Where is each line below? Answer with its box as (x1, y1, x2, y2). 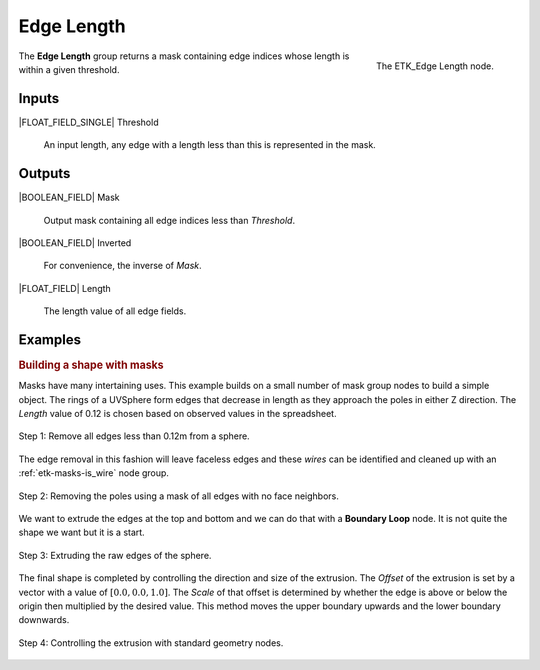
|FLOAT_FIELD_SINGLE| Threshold (18, 116, 159, 128)
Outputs (18, 165, 71, 182)
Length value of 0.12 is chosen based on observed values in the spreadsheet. (18, 408, 337, 420)
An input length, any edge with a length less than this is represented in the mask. (43, 139, 377, 151)
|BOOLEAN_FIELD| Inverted (18, 236, 132, 249)
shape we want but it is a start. (18, 526, 145, 539)
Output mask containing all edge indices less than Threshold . (43, 214, 295, 226)
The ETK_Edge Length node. (376, 60, 494, 72)
